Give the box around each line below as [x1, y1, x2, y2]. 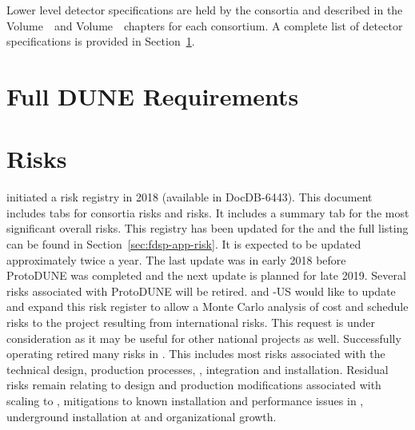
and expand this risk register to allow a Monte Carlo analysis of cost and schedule [6, 298, 409, 315]
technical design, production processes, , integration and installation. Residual [6, 360, 389, 377]
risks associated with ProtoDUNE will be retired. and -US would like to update [6, 282, 396, 299]
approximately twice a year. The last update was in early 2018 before [6, 251, 346, 268]
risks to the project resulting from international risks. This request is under [6, 314, 376, 331]
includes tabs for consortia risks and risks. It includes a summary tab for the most [6, 204, 409, 221]
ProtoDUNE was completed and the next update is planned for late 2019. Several [6, 267, 406, 284]
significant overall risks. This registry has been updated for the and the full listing [6, 220, 409, 237]
